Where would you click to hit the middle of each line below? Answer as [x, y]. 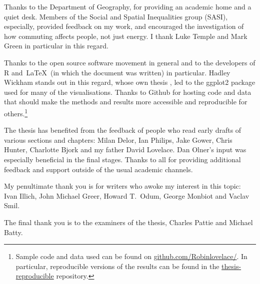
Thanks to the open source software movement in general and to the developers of [130, 62]
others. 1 [16, 112]
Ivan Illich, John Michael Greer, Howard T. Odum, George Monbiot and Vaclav [127, 195]
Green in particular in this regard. [56, 46]
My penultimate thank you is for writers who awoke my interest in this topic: [122, 186]
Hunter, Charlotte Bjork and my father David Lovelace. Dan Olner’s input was [125, 149]
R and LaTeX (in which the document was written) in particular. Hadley [117, 72]
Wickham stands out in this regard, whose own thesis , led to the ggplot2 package [130, 82]
